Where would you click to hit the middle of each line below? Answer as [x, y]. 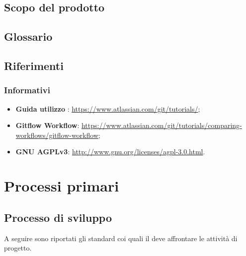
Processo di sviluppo [58, 217]
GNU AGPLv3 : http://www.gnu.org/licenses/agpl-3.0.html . [110, 152]
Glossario [28, 36]
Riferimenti [34, 65]
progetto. [18, 248]
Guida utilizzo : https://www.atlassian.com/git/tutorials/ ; [108, 108]
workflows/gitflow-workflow [57, 135]
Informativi [27, 90]
